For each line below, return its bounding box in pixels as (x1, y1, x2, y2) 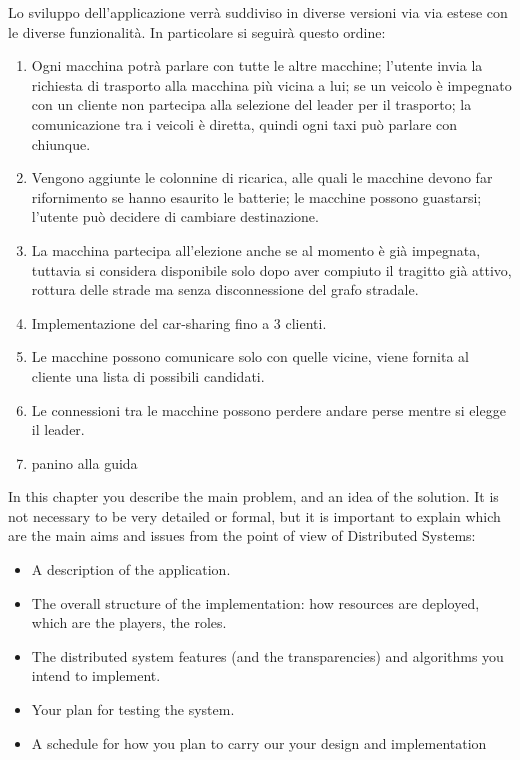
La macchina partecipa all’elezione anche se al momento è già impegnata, (31, 239, 481, 260)
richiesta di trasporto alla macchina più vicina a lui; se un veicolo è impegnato (31, 74, 512, 95)
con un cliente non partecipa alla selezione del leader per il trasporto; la (31, 94, 472, 115)
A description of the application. (31, 559, 231, 580)
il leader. (31, 419, 85, 440)
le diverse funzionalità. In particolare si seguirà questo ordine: (8, 21, 386, 42)
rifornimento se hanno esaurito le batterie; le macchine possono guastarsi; (31, 186, 482, 207)
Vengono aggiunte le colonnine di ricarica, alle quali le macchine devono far (31, 167, 493, 188)
